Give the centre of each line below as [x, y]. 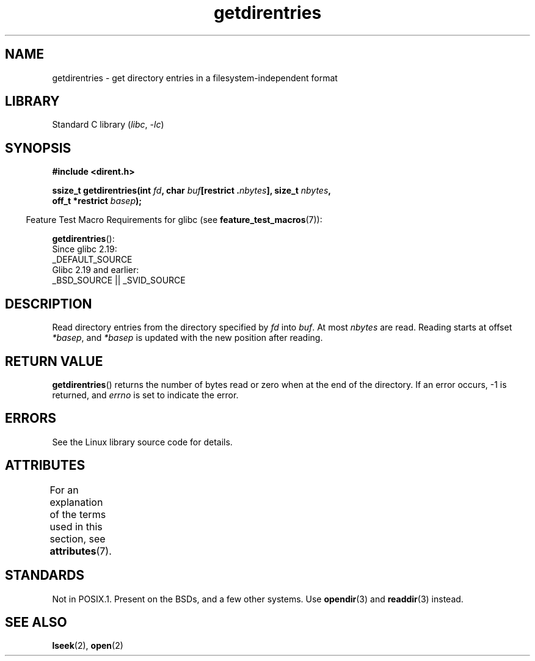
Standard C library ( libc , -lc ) [108, 125]
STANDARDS [45, 575]
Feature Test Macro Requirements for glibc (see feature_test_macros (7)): [174, 220]
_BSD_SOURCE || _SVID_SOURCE [119, 280]
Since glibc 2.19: [85, 249]
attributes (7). [81, 551]
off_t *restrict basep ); [97, 201]
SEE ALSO [36, 622]
